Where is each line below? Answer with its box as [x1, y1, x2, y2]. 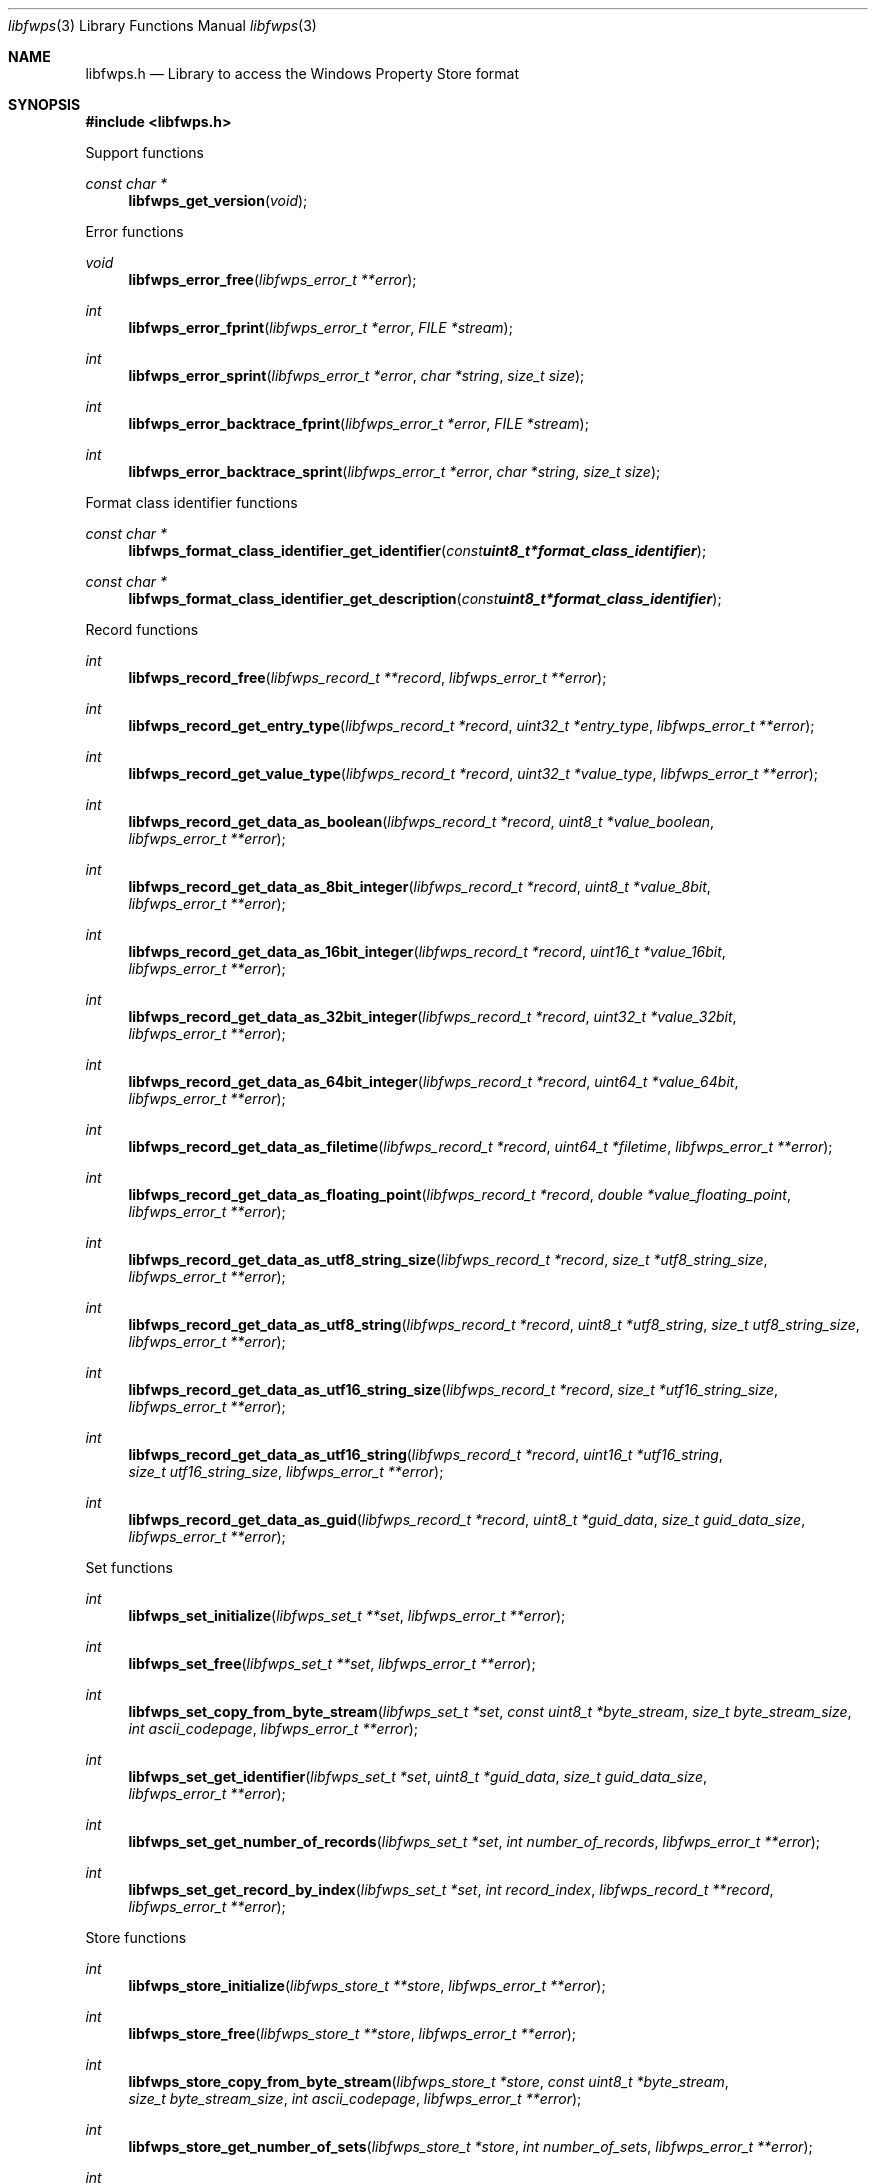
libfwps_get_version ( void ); [128, 192, 308, 209]
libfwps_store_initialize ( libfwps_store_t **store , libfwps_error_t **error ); [128, 1977, 606, 1994]
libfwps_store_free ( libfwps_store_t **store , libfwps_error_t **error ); [128, 2025, 577, 2042]
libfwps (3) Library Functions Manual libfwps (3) [8, 17, 317, 34]
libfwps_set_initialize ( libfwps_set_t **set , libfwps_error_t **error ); [128, 1607, 566, 1624]
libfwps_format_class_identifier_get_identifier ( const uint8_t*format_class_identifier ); [128, 542, 707, 559]
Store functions [85, 1929, 187, 1946]
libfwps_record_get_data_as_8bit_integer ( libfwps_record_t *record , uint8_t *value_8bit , [128, 878, 711, 895]
